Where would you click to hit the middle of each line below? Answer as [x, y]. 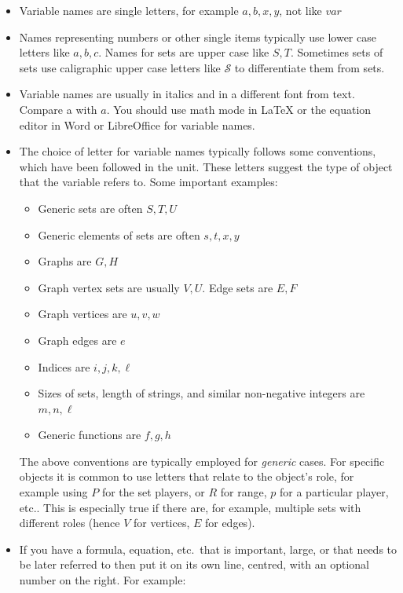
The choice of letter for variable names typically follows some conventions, [198, 151]
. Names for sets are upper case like [184, 52]
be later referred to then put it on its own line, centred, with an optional [194, 564]
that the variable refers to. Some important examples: [148, 182]
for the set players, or [153, 492]
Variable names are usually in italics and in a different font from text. [187, 94]
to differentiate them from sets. [310, 67]
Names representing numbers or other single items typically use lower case [198, 37]
